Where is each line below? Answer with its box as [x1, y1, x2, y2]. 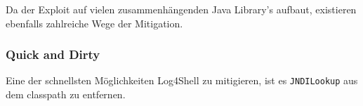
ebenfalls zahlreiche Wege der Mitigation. [6, 15, 183, 30]
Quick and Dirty [6, 46, 100, 63]
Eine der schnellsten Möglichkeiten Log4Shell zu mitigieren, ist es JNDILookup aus [6, 73, 358, 88]
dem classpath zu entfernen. [6, 87, 126, 102]
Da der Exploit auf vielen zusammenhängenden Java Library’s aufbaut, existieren [6, 2, 357, 16]
